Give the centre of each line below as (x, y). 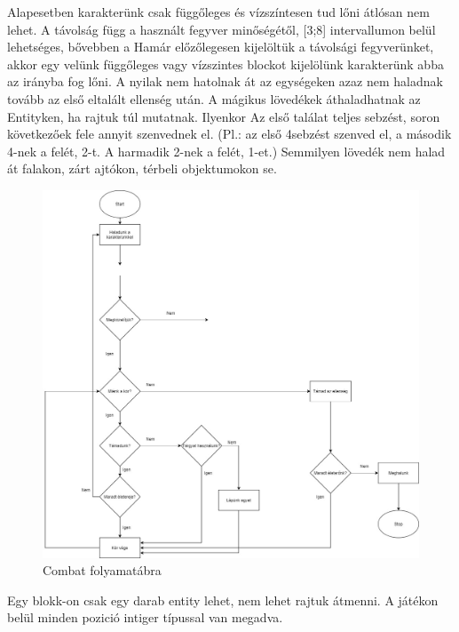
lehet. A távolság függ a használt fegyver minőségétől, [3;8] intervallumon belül (222, 29)
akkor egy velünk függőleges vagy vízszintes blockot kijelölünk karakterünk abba (226, 64)
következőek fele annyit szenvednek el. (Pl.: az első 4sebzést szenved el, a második (229, 134)
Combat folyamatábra (102, 570)
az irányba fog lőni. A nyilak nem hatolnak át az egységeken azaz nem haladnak (225, 81)
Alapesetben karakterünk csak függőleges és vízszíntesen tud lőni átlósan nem (218, 12)
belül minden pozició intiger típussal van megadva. (145, 617)
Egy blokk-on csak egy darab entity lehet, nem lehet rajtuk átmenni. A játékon (223, 600)
